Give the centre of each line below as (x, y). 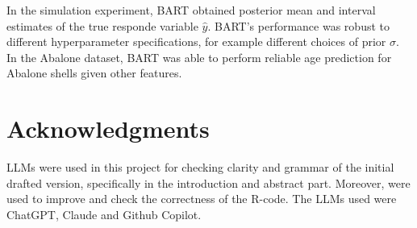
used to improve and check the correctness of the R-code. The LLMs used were (202, 199)
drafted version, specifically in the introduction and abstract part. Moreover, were (208, 182)
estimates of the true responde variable (102, 25)
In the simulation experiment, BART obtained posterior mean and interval (191, 10)
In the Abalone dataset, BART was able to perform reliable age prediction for (199, 57)
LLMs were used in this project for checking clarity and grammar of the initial (200, 167)
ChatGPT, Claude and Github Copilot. (104, 214)
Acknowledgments (108, 129)
